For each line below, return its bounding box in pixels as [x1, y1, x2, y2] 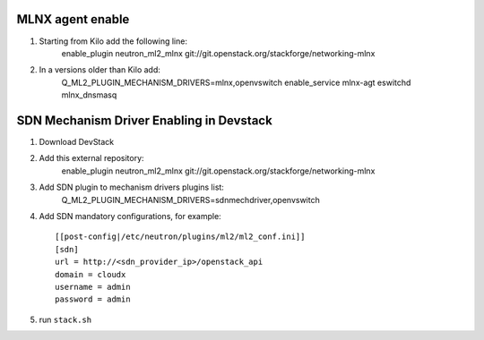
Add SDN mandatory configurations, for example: [39, 210, 221, 221]
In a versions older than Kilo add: [39, 64, 161, 75]
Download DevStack [39, 136, 115, 147]
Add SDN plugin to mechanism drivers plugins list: [39, 182, 224, 192]
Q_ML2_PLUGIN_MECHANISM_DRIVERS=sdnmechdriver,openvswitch [61, 194, 320, 205]
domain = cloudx [55, 269, 126, 279]
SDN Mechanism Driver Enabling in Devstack [16, 113, 272, 128]
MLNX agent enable [16, 12, 130, 27]
